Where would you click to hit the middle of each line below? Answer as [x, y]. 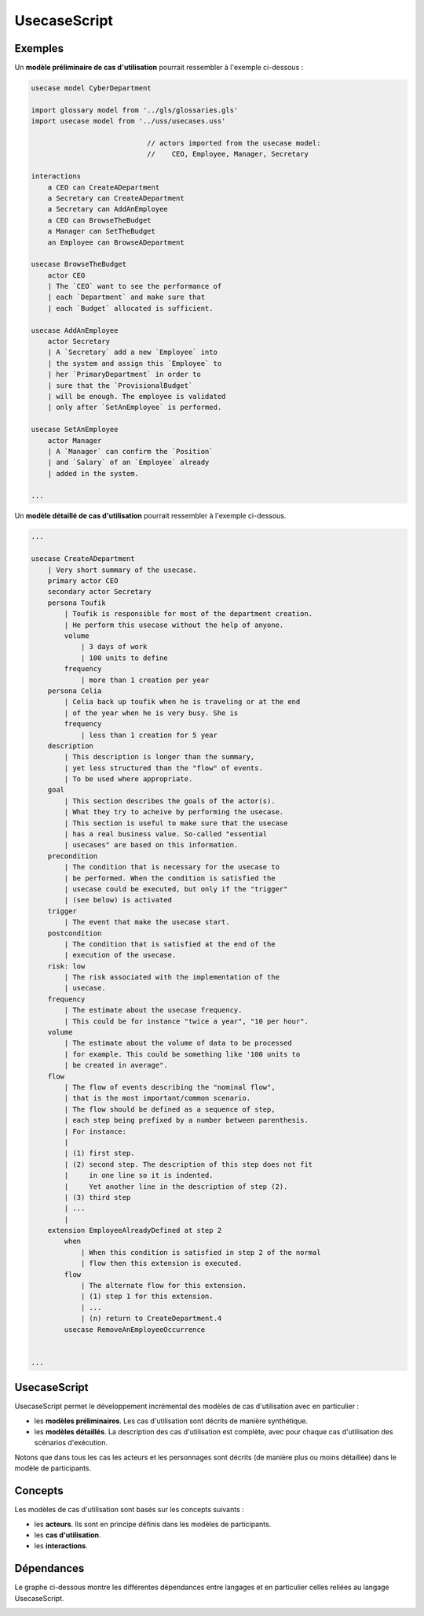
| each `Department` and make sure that [126, 297]
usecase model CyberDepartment [91, 88]
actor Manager [75, 440]
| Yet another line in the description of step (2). [176, 1186]
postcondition [75, 933]
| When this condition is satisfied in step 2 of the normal [201, 1252]
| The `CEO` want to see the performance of [135, 286]
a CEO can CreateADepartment [104, 187]
